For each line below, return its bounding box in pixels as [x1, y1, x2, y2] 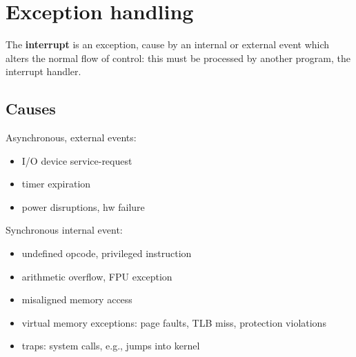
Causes [6, 98, 56, 119]
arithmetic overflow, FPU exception [21, 269, 172, 283]
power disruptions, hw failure [21, 199, 145, 214]
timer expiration [21, 176, 91, 191]
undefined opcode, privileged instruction [21, 246, 192, 261]
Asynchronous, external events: [6, 130, 137, 145]
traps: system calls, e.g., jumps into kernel [21, 338, 200, 353]
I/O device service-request [21, 153, 132, 167]
